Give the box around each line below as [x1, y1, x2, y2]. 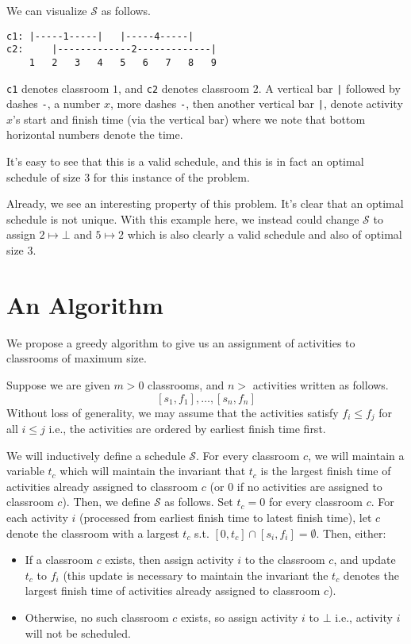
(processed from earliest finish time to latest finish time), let [79, 508, 372, 525]
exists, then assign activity [105, 551, 234, 568]
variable [6, 462, 44, 479]
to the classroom [244, 551, 325, 568]
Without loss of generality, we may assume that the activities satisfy [6, 404, 339, 420]
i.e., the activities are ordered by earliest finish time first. [48, 420, 326, 436]
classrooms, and [148, 376, 225, 393]
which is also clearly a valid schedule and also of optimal [127, 226, 402, 243]
